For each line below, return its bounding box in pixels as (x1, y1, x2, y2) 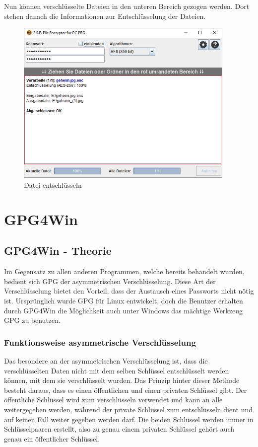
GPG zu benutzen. (4, 315, 61, 325)
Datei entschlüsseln (24, 180, 82, 190)
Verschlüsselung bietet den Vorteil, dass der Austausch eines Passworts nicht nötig (4, 286, 254, 296)
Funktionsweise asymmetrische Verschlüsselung (4, 336, 196, 348)
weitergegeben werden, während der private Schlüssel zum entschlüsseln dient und (4, 404, 253, 414)
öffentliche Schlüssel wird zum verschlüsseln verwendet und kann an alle (4, 394, 223, 405)
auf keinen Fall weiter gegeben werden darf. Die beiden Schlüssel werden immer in (4, 414, 254, 424)
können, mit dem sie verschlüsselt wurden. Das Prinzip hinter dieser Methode (4, 375, 240, 385)
